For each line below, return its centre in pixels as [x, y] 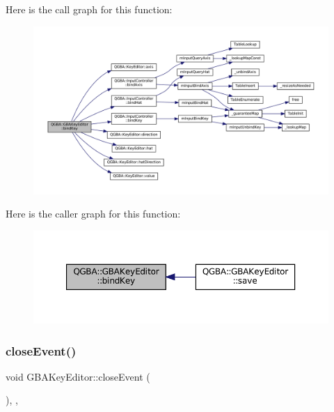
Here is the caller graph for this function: [93, 214]
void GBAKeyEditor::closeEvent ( [78, 376]
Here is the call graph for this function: [89, 9]
